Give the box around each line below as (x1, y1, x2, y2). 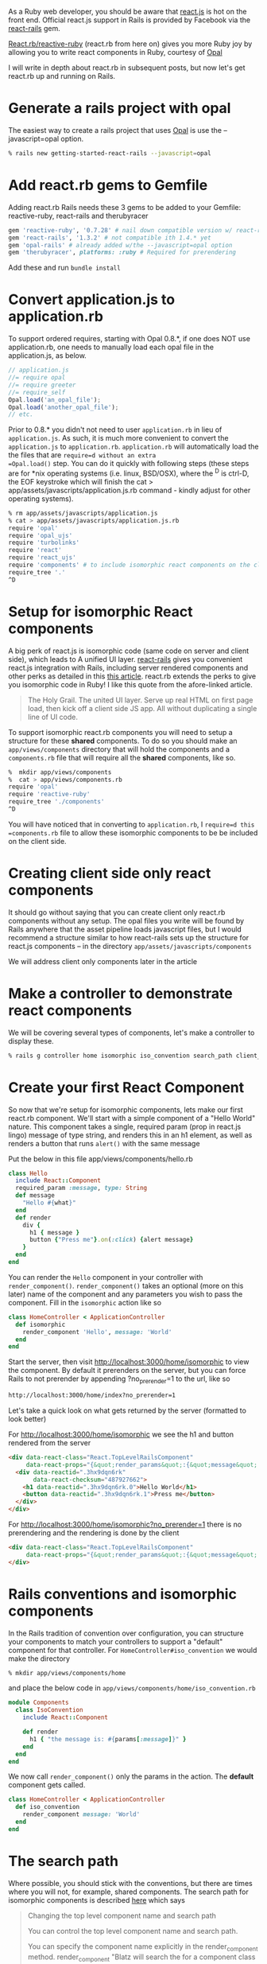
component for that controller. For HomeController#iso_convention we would (8, 1645, 257, 1655)
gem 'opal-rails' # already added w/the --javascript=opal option (8, 241, 233, 249)
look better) (8, 1414, 47, 1424)
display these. (8, 1036, 54, 1045)
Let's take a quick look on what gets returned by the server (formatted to (8, 1406, 246, 1415)
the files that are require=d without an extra (8, 450, 157, 460)
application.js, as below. (8, 351, 87, 360)
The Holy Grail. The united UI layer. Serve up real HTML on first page (27, 695, 253, 705)
